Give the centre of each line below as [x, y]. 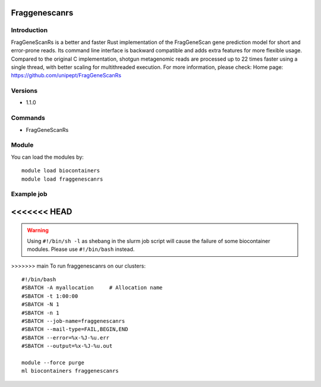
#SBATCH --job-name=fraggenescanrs [73, 321]
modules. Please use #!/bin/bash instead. [81, 249]
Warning [38, 230]
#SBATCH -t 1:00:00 [50, 296]
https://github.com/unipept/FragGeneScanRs [66, 75]
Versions [24, 91]
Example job [29, 194]
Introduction [29, 30]
